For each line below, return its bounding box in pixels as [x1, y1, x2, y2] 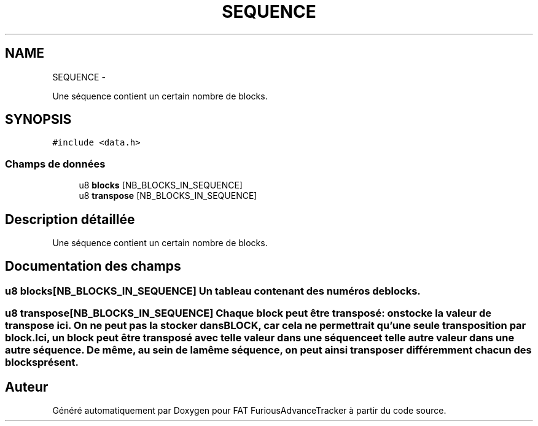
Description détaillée [5, 211, 135, 227]
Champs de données [5, 157, 106, 170]
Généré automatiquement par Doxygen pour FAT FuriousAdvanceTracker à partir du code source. [52, 405, 446, 416]
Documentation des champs [5, 258, 181, 274]
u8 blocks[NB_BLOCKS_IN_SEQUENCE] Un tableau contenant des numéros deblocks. [5, 284, 421, 297]
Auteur [5, 379, 49, 395]
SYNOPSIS [5, 112, 72, 128]
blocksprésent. [5, 356, 79, 369]
